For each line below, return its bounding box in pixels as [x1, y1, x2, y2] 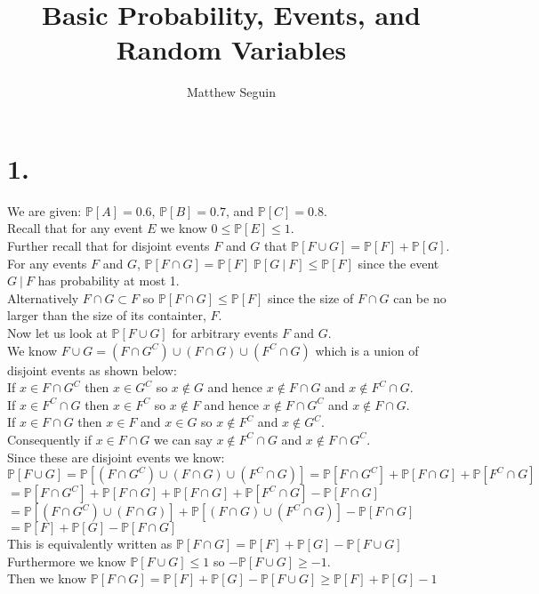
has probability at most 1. [37, 271, 180, 290]
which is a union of [315, 341, 419, 359]
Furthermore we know [7, 551, 126, 570]
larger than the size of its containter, [7, 306, 206, 325]
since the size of [268, 288, 354, 307]
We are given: [7, 201, 82, 220]
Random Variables [116, 31, 347, 68]
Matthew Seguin [187, 83, 276, 101]
